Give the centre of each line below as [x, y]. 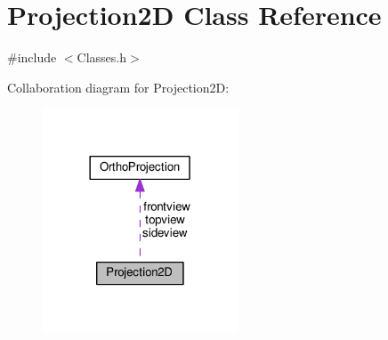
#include [32, 57]
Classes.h [102, 57]
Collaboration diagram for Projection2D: [118, 87]
